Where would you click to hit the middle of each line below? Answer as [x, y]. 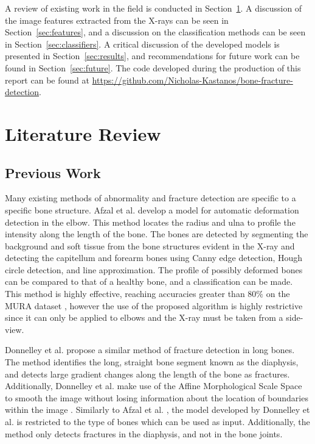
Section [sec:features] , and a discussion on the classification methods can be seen [155, 32]
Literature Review [83, 133]
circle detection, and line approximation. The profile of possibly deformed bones [154, 269]
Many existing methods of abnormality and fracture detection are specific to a [151, 198]
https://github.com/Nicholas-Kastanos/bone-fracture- [192, 80]
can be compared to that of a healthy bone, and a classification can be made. [149, 281]
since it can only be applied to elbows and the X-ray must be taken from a [144, 317]
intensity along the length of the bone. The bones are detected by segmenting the [157, 234]
